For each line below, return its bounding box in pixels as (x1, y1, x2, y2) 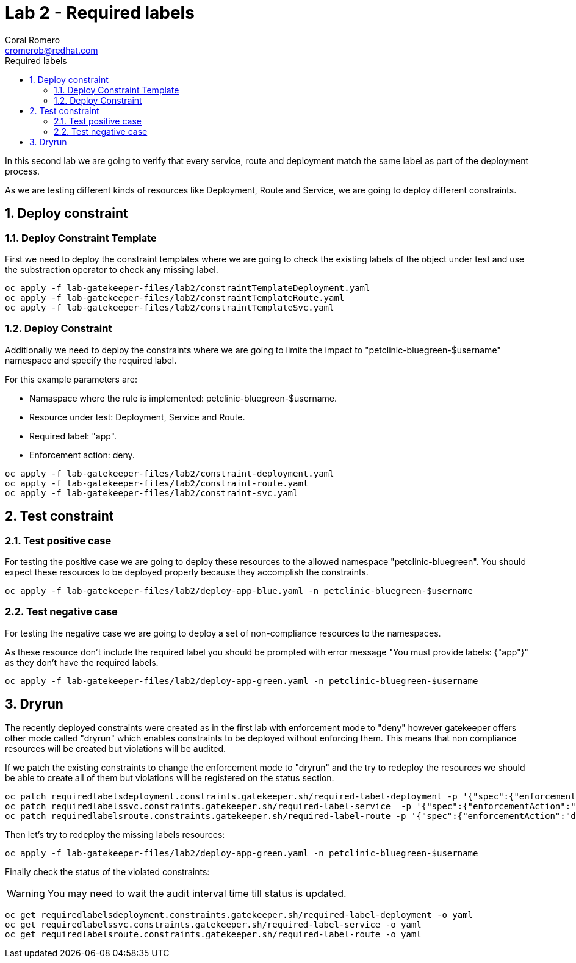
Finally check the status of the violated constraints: (5, 866, 210, 877)
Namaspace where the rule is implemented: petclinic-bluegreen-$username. (29, 392, 337, 403)
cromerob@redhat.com (5, 45, 98, 56)
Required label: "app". (29, 430, 117, 441)
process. (5, 165, 40, 176)
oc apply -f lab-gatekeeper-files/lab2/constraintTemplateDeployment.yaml (5, 283, 370, 293)
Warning (7, 887, 45, 900)
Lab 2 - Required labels (5, 2, 195, 23)
